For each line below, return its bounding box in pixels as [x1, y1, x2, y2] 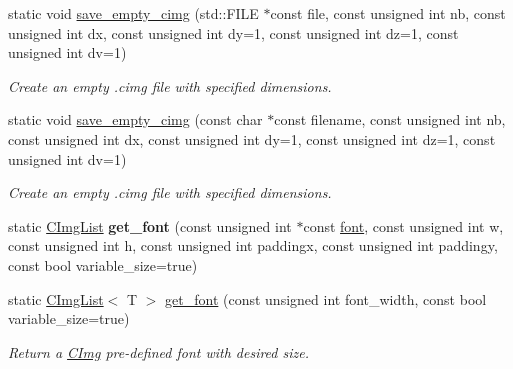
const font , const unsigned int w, [303, 215, 504, 236]
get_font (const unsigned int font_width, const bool [165, 288, 487, 309]
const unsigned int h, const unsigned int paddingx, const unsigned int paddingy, [8, 235, 498, 256]
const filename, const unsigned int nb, [274, 109, 506, 130]
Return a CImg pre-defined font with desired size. [8, 341, 310, 362]
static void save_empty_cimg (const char [8, 109, 263, 130]
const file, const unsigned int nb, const [270, 3, 506, 23]
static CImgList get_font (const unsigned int [8, 215, 292, 236]
